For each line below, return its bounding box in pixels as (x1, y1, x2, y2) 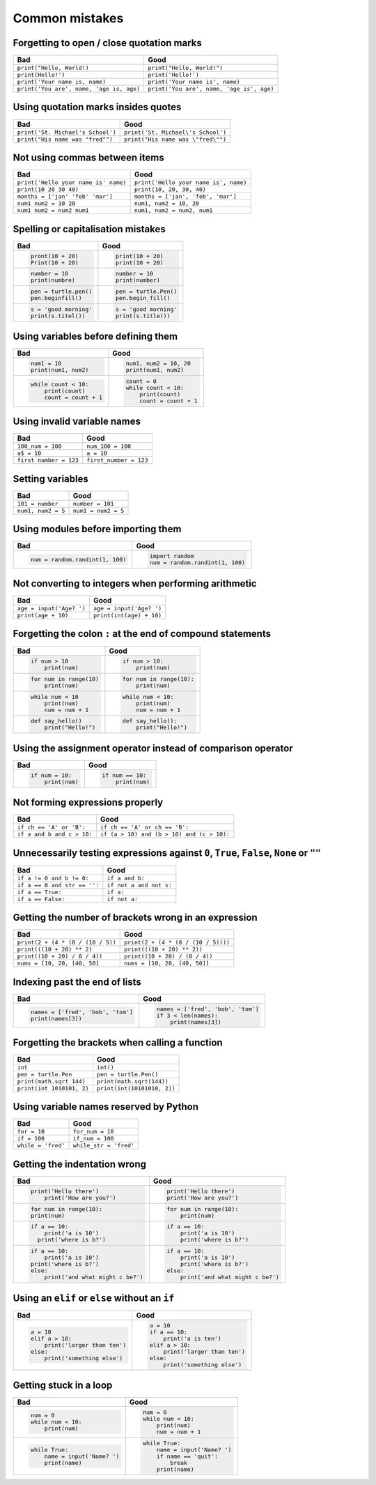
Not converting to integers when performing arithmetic (13, 578, 257, 589)
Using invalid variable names (13, 416, 141, 428)
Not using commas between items (13, 152, 164, 163)
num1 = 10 (30, 360, 62, 368)
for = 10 (17, 1128, 45, 1136)
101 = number (17, 499, 58, 507)
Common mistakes (13, 10, 124, 26)
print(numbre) (30, 276, 76, 284)
